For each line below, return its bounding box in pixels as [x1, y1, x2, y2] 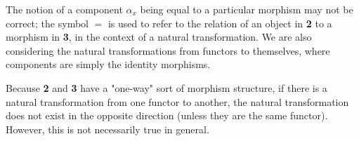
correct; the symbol [6, 15, 89, 30]
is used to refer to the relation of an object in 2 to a [107, 15, 332, 30]
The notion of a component [6, 2, 123, 16]
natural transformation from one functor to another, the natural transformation [6, 94, 349, 109]
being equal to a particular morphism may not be [140, 2, 353, 16]
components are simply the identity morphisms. [6, 57, 211, 72]
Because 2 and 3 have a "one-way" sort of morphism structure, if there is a [6, 80, 327, 95]
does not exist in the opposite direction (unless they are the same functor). [6, 108, 328, 123]
